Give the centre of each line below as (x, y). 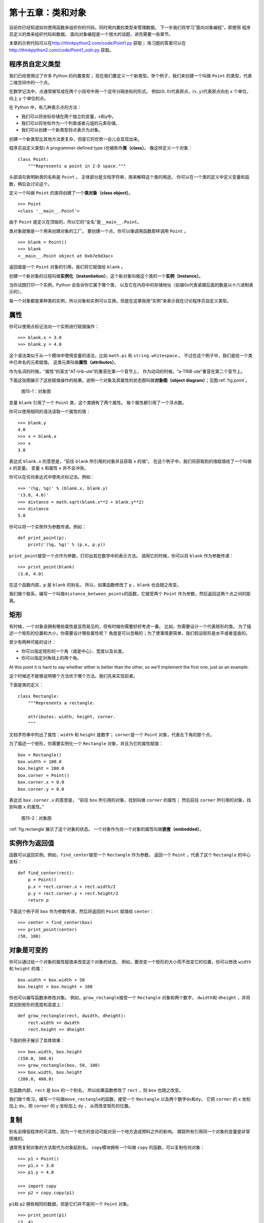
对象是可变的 (28, 950)
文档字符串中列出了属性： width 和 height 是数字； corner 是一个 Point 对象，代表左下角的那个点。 (112, 734)
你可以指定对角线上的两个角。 (51, 658)
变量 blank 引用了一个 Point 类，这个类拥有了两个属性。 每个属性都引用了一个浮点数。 (98, 402)
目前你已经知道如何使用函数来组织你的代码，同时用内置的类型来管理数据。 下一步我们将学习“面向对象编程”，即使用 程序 (130, 27)
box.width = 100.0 (40, 761)
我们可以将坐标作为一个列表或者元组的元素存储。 (70, 123)
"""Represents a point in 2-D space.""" (77, 166)
